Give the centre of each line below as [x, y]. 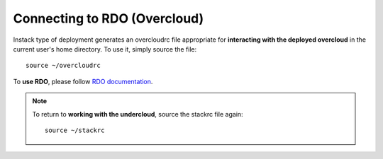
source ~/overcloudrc [63, 66]
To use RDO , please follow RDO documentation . [83, 81]
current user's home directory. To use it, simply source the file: [105, 49]
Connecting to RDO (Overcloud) [109, 18]
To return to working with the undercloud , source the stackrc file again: [138, 114]
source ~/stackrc [75, 130]
